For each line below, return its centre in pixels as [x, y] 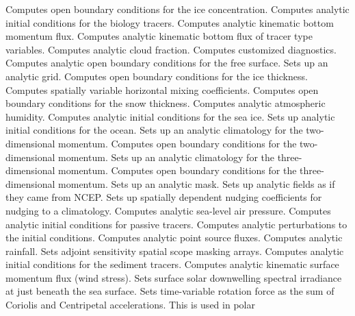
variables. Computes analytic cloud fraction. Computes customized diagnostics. [171, 49]
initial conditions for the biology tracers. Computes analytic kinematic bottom [170, 22]
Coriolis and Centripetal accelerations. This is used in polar [130, 305]
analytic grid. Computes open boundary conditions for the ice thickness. [157, 76]
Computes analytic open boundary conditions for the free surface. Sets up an [167, 63]
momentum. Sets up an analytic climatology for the [166, 157]
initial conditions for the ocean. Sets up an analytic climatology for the [154, 130]
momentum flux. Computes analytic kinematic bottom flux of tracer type [159, 36]
